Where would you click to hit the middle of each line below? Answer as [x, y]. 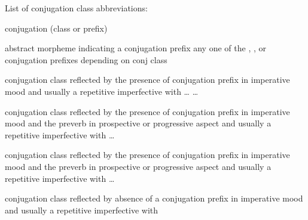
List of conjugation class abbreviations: [76, 8]
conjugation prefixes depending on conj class [86, 59]
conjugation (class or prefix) [56, 28]
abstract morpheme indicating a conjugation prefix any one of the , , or [135, 48]
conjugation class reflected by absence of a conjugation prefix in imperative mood [154, 198]
